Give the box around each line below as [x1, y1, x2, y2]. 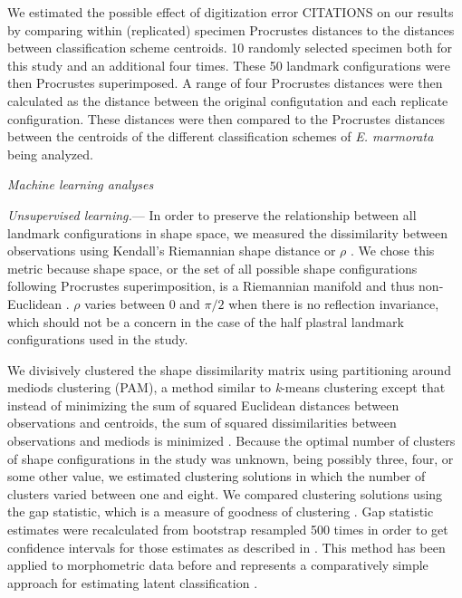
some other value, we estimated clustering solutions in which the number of [7, 467, 426, 486]
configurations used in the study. [7, 330, 188, 349]
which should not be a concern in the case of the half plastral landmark [7, 312, 404, 331]
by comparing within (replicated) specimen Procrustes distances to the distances [7, 20, 455, 39]
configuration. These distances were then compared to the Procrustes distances [7, 109, 446, 128]
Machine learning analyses [7, 175, 154, 194]
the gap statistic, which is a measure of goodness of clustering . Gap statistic [7, 502, 434, 521]
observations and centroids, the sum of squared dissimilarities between [7, 413, 397, 432]
